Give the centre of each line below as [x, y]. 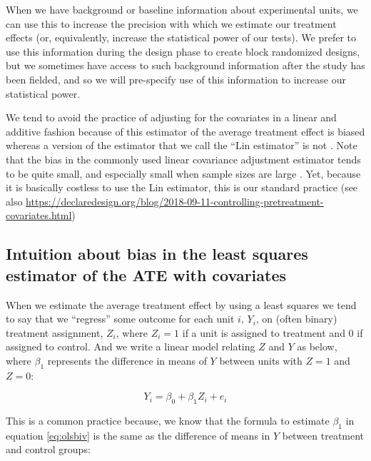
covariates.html [39, 215]
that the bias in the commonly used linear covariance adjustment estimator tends [183, 159]
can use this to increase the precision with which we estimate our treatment [171, 23]
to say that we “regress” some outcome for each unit [120, 319]
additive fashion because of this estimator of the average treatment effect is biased [185, 131]
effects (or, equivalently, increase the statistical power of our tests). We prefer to [181, 37]
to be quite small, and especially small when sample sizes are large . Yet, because [183, 173]
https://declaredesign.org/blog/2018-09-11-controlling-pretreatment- [175, 201]
